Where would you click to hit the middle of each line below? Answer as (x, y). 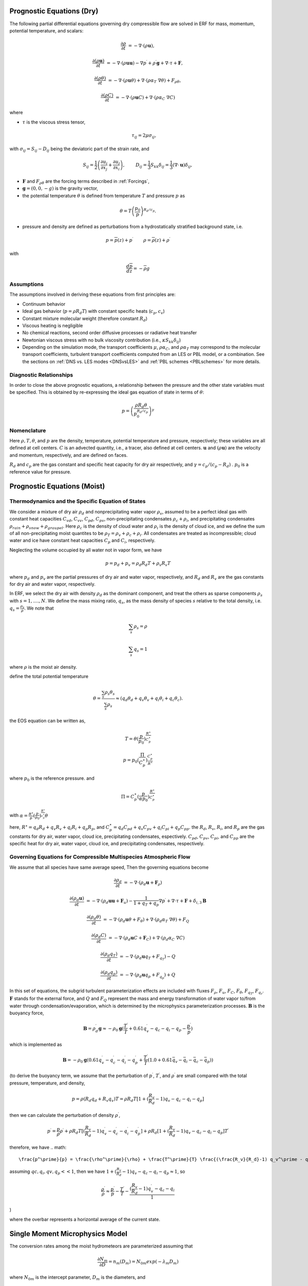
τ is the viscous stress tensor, (54, 122)
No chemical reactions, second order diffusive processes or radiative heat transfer (110, 333)
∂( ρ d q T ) (109, 954)
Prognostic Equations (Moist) (57, 486)
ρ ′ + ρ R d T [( (72, 1131)
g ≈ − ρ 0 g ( (111, 1029)
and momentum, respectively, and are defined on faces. (69, 455)
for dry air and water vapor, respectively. (53, 584)
